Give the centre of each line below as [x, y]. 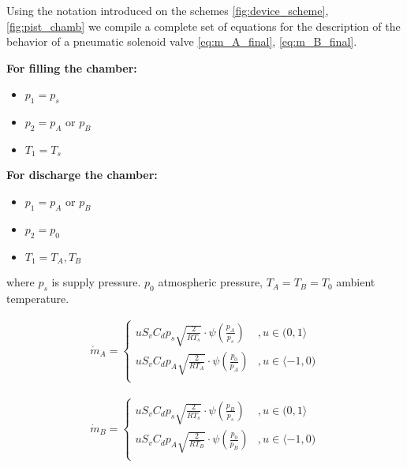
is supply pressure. [96, 282]
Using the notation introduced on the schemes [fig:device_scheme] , [168, 10]
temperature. [38, 298]
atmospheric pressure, [210, 282]
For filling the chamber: [72, 67]
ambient [356, 282]
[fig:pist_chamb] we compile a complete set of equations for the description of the [203, 26]
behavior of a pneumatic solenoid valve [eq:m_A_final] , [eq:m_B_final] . [182, 41]
